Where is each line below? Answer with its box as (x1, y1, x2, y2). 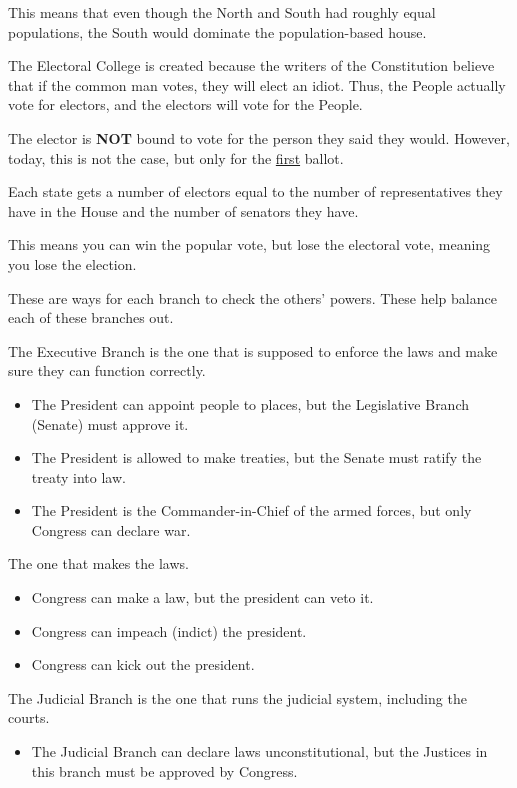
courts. (8, 707, 50, 728)
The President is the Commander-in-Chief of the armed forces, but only (31, 500, 472, 521)
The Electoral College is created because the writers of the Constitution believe (8, 55, 495, 76)
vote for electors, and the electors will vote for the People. (8, 94, 363, 115)
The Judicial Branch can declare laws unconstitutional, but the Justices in (31, 741, 488, 762)
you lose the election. (8, 253, 137, 274)
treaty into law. (31, 466, 126, 487)
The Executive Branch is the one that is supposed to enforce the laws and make (8, 340, 498, 361)
